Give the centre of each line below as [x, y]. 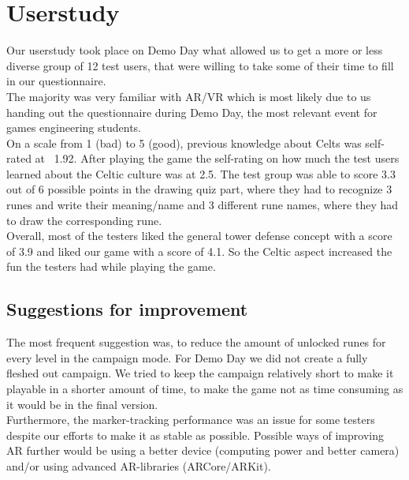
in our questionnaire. [56, 81]
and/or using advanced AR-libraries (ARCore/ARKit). [139, 465]
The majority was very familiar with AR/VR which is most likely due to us [189, 96]
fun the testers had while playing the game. [111, 266]
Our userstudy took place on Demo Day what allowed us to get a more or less [195, 50]
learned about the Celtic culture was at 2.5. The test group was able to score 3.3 [201, 173]
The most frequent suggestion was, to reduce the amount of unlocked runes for [196, 342]
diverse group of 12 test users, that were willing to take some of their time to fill [200, 65]
